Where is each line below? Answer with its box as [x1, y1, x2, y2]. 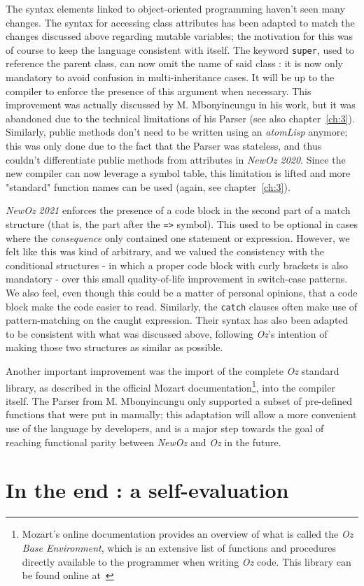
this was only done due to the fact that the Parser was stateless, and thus [6, 138, 322, 152]
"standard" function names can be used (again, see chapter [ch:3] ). [6, 179, 290, 194]
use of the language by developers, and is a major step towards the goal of [6, 421, 324, 436]
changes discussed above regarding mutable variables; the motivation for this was [6, 29, 353, 43]
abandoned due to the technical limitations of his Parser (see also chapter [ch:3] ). [6, 110, 355, 125]
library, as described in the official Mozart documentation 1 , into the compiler [6, 378, 335, 394]
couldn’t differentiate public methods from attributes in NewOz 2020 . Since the [6, 152, 346, 166]
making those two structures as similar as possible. [6, 340, 223, 355]
